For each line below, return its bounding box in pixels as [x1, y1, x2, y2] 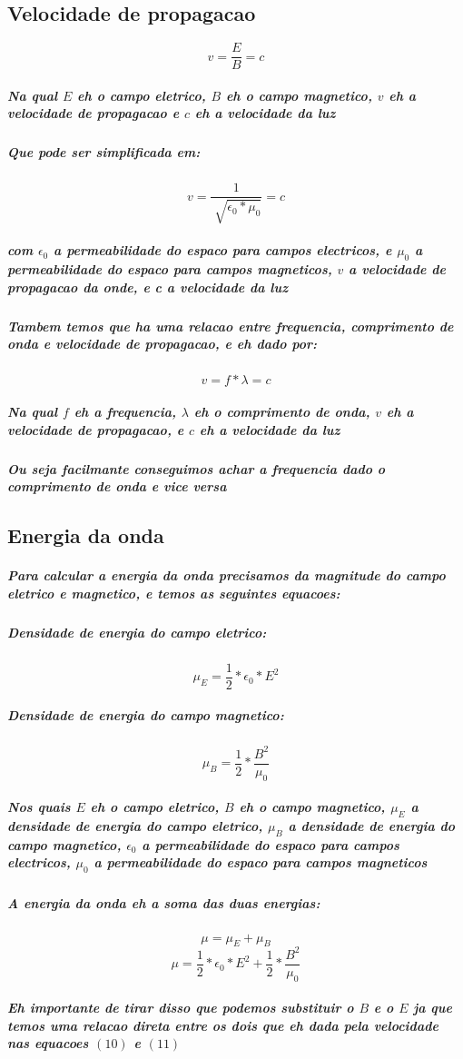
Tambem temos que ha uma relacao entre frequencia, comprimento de [7, 316, 454, 335]
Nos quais [7, 797, 71, 817]
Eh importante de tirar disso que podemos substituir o [7, 998, 354, 1017]
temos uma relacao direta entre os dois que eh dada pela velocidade [7, 1015, 438, 1034]
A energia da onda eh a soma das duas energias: [7, 893, 320, 912]
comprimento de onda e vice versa [7, 477, 227, 496]
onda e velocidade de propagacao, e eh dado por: [7, 334, 318, 353]
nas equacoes [7, 1034, 89, 1053]
